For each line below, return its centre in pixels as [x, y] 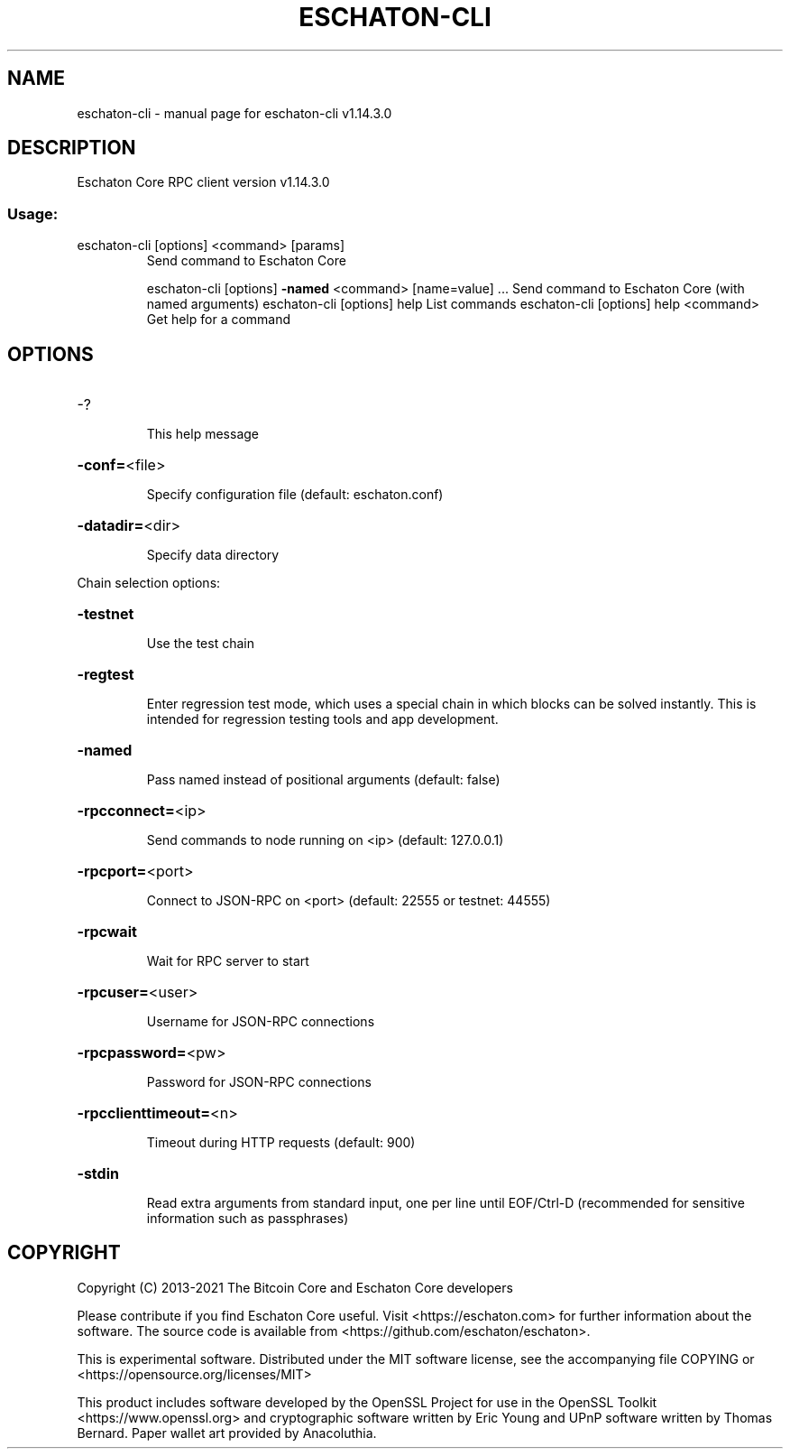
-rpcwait [107, 932]
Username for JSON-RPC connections [261, 1022]
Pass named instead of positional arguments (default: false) [323, 780]
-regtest [106, 675]
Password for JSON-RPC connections [259, 1082]
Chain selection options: [149, 583]
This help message [202, 434]
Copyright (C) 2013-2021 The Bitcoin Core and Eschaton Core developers [295, 1287]
